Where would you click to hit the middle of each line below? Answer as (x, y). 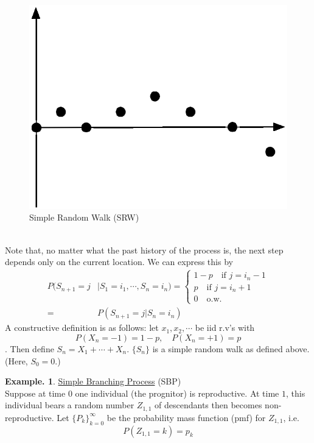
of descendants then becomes (208, 405)
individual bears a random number (70, 405)
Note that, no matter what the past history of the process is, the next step (144, 250)
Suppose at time (35, 393)
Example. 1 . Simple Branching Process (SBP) (93, 381)
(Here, (16, 360)
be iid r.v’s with (225, 328)
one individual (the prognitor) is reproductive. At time (177, 393)
